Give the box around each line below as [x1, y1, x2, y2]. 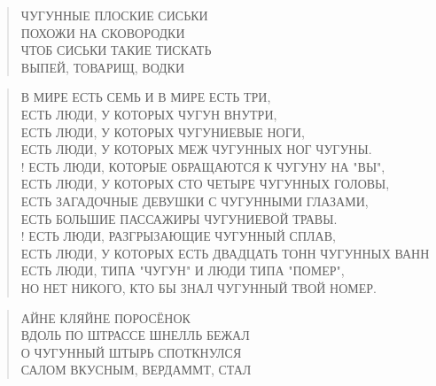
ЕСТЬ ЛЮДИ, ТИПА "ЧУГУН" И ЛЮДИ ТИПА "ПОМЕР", [20, 261, 345, 280]
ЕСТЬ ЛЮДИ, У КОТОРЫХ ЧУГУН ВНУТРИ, [20, 104, 277, 123]
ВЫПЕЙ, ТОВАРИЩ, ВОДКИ [20, 58, 185, 76]
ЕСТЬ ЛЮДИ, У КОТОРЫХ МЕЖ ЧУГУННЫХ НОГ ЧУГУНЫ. [20, 140, 372, 158]
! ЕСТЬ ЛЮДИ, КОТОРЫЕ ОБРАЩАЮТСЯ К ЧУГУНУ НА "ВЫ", [20, 157, 385, 175]
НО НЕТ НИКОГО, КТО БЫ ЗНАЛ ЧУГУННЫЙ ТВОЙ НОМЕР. [20, 278, 377, 297]
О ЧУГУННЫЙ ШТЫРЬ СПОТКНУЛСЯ [20, 343, 242, 361]
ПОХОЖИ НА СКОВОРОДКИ [20, 23, 185, 42]
